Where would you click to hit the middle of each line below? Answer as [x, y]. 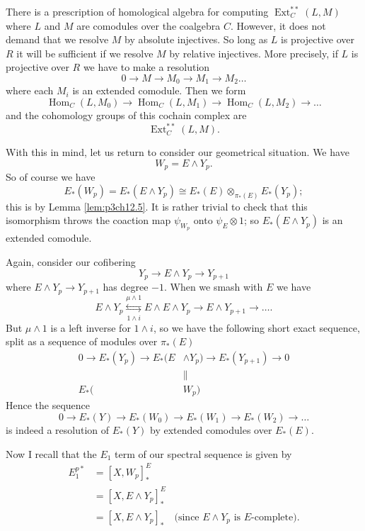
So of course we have [51, 177]
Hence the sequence [48, 405]
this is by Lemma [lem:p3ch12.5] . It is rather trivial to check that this [157, 206]
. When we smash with [213, 287]
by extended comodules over [211, 429]
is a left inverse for [91, 327]
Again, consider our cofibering [71, 262]
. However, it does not [278, 25]
